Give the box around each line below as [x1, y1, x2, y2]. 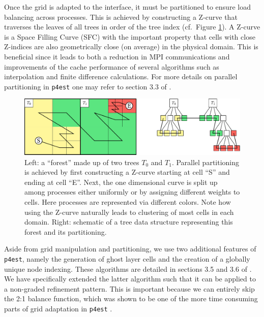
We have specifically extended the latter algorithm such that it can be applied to [4, 273, 256, 284]
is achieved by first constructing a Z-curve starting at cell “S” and [24, 167, 230, 177]
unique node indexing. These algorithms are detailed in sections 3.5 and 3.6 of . [4, 263, 252, 274]
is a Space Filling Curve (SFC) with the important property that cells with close [4, 31, 255, 42]
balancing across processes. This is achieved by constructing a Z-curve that [4, 11, 238, 22]
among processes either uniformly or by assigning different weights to [24, 186, 240, 197]
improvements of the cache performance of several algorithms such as [4, 61, 219, 72]
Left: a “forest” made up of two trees [24, 156, 139, 167]
